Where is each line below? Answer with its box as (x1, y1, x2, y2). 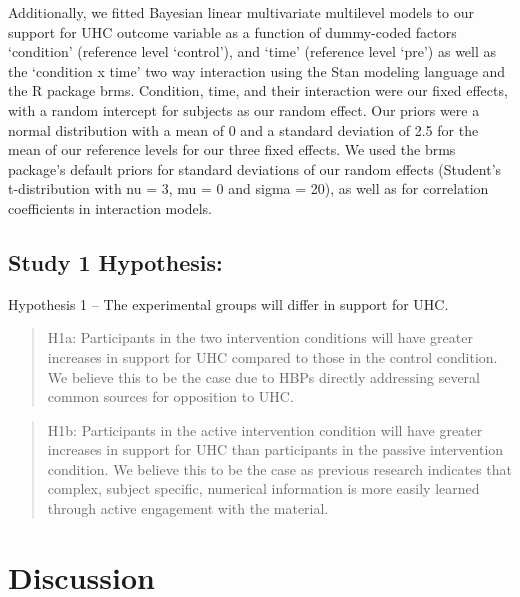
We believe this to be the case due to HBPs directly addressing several (47, 366, 480, 387)
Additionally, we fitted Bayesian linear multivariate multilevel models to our (8, 2, 474, 22)
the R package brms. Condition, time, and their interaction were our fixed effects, (8, 80, 508, 101)
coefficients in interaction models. (8, 197, 212, 218)
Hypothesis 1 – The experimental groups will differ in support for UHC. (8, 293, 449, 314)
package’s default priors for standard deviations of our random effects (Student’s (8, 158, 502, 179)
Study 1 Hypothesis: (8, 246, 223, 277)
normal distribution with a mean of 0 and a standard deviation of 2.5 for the (8, 119, 479, 140)
